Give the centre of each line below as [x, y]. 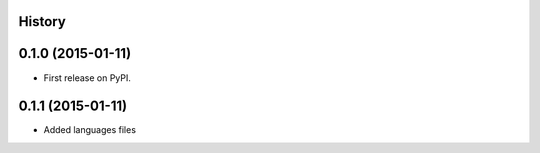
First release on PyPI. [87, 77]
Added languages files [90, 130]
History [42, 21]
